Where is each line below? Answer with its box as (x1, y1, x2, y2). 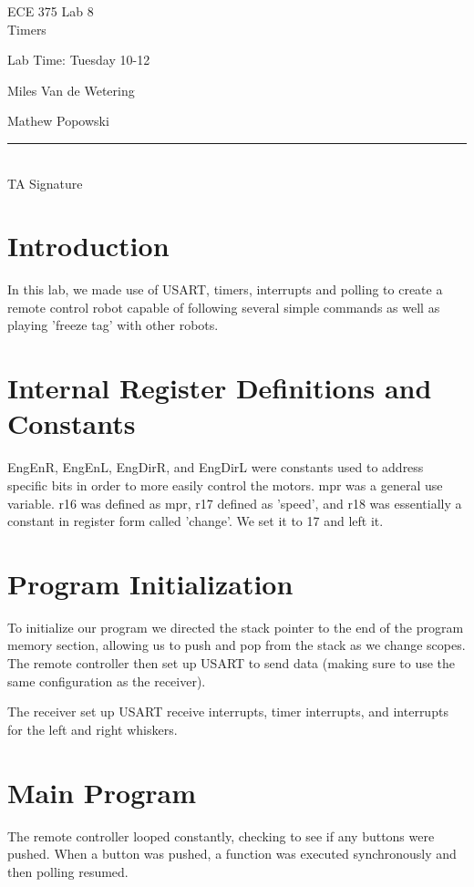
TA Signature (7, 173, 83, 192)
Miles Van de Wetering (7, 80, 135, 99)
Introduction (7, 227, 170, 264)
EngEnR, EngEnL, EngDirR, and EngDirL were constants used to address (7, 458, 424, 477)
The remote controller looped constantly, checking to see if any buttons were (7, 826, 435, 845)
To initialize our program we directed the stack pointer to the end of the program (7, 617, 464, 636)
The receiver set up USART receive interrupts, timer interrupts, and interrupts (7, 702, 448, 721)
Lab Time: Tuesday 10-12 (7, 50, 150, 69)
